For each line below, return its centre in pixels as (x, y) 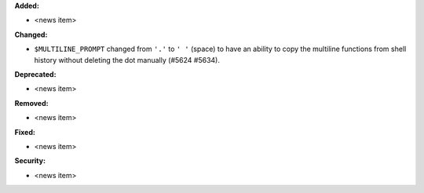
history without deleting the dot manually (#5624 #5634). (127, 60)
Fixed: (25, 132)
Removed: (31, 103)
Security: (30, 161)
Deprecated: (35, 74)
